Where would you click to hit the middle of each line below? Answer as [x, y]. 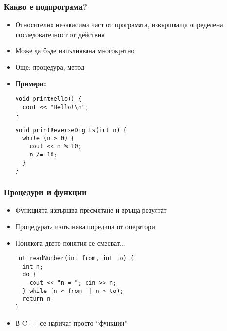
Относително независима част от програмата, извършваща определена [119, 25]
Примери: [31, 83]
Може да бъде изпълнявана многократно [75, 50]
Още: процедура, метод [50, 67]
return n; [38, 299]
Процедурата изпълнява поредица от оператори [85, 226]
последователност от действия [60, 34]
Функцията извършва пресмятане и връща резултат [91, 210]
